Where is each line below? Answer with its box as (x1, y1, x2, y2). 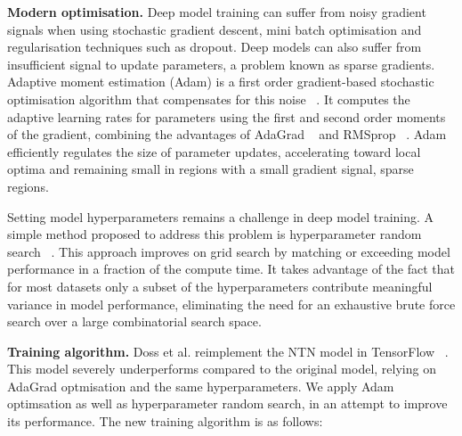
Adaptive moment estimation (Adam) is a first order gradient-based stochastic (7, 72, 434, 91)
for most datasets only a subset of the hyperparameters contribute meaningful (7, 276, 433, 295)
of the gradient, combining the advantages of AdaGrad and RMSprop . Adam (7, 125, 447, 144)
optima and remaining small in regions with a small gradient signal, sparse (7, 160, 414, 178)
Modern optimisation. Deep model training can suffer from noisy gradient (7, 3, 426, 21)
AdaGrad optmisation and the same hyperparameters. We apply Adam (7, 376, 394, 395)
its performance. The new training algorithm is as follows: (7, 412, 323, 431)
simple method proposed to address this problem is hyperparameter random (7, 225, 422, 243)
